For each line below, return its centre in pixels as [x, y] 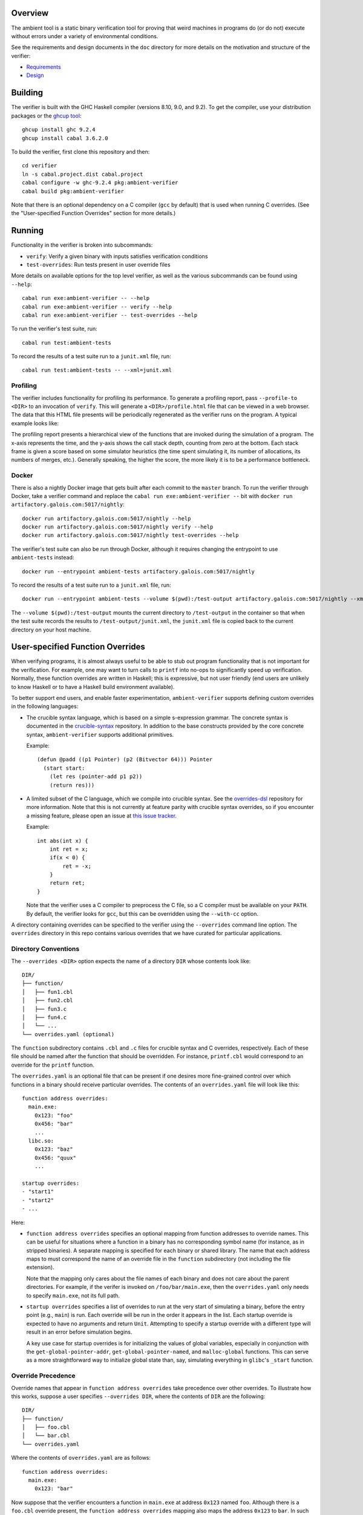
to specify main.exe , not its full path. [73, 1295]
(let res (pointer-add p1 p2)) [96, 777]
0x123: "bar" [54, 1489]
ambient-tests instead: [43, 558]
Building [27, 93]
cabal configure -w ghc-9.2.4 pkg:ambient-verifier [100, 183]
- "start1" [38, 1192]
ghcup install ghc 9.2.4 [59, 130]
